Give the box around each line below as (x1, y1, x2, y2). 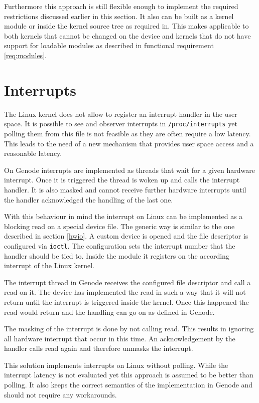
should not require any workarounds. (4, 389, 117, 399)
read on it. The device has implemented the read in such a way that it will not (4, 287, 246, 297)
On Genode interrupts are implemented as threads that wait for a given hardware (4, 164, 255, 175)
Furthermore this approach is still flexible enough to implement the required (4, 1, 238, 11)
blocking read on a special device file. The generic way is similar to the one (4, 221, 235, 231)
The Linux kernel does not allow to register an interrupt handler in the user (4, 108, 237, 119)
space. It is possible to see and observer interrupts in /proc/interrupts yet (4, 118, 237, 129)
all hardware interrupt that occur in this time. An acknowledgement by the (4, 333, 235, 343)
